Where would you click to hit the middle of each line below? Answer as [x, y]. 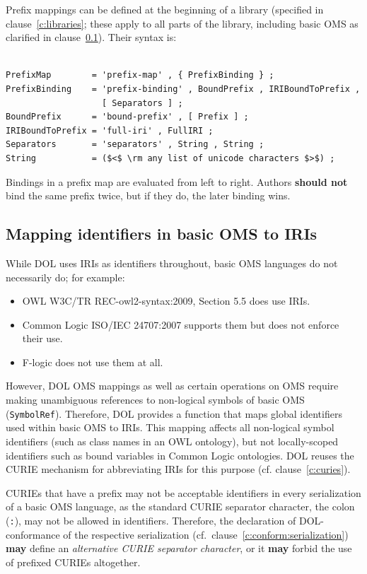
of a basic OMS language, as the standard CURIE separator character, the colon [180, 506]
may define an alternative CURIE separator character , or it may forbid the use [179, 548]
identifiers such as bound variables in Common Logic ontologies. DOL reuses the [180, 455]
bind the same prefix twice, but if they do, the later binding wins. [148, 195]
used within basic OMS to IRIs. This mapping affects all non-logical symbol [170, 427]
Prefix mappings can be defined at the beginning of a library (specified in [165, 9]
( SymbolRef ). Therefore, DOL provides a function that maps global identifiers [174, 413]
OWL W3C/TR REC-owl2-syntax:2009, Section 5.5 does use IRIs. [166, 301]
